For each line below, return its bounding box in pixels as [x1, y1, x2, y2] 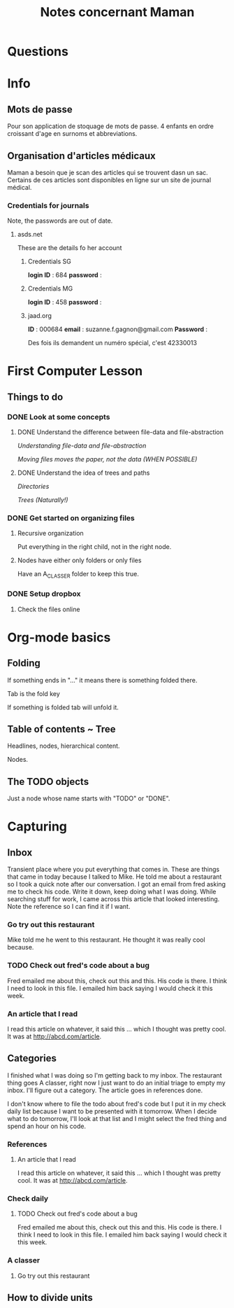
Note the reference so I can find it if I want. [7, 903, 131, 911]
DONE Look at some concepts [7, 412, 110, 422]
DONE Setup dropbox [7, 589, 81, 599]
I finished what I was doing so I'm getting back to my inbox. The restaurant [7, 1071, 222, 1079]
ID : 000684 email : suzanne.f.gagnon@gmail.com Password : [27, 325, 208, 333]
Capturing [7, 819, 68, 835]
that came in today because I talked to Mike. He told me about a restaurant [7, 872, 222, 881]
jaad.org [27, 312, 52, 320]
